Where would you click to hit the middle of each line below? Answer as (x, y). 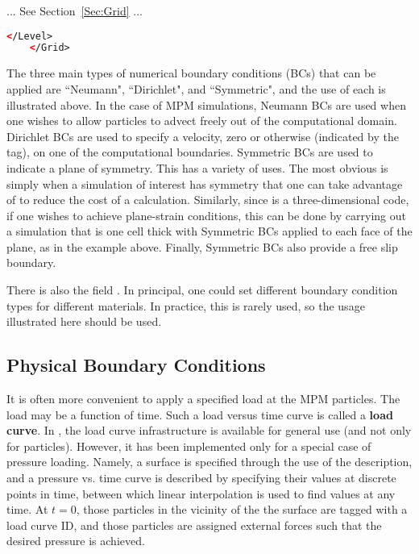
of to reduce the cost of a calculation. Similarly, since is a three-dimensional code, (208, 200)
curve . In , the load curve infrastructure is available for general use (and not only (209, 430)
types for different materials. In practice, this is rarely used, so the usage (186, 305)
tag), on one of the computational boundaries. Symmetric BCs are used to (190, 152)
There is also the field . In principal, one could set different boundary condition (202, 290)
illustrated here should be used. (84, 321)
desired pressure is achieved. (76, 541)
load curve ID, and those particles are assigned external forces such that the (194, 525)
